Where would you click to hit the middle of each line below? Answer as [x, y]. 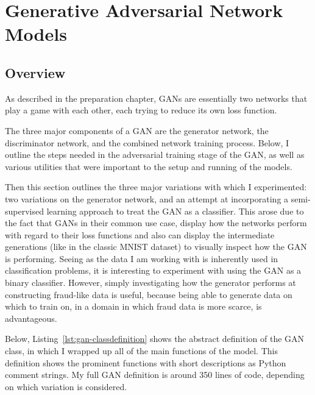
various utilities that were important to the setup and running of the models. [149, 166]
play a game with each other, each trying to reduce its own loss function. [141, 110]
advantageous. [31, 318]
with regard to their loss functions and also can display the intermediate [140, 234]
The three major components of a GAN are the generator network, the [137, 130]
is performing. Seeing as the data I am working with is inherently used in [142, 258]
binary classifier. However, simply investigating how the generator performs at [150, 283]
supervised [24, 211]
